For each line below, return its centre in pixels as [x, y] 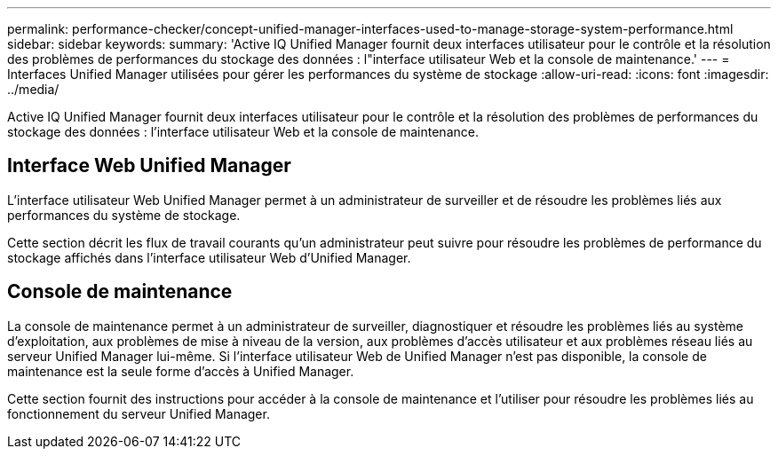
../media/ [33, 89]
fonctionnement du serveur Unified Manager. [139, 413]
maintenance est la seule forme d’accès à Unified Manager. [181, 371]
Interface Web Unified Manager [149, 166]
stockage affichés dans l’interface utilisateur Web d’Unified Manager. [209, 257]
